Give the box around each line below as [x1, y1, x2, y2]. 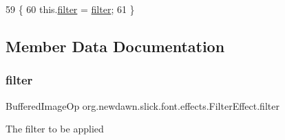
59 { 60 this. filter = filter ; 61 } [6, 2, 135, 16]
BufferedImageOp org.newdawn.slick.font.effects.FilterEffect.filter [6, 98, 279, 113]
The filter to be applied [6, 121, 104, 136]
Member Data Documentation [6, 35, 225, 56]
